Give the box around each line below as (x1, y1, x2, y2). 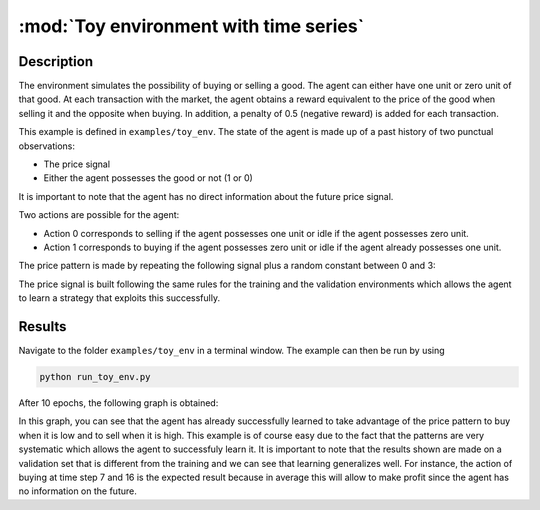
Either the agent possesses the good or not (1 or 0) (43, 172, 254, 184)
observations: (18, 140, 75, 152)
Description (18, 53, 94, 70)
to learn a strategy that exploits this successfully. (18, 292, 220, 304)
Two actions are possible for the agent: (18, 209, 180, 221)
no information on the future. (18, 485, 137, 497)
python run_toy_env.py (39, 371, 151, 383)
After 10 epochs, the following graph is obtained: (18, 397, 219, 409)
